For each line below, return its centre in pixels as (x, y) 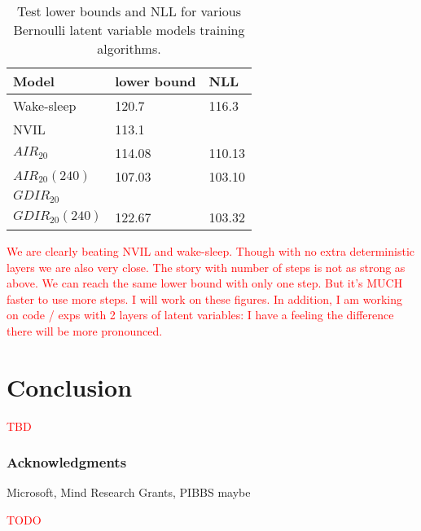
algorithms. (129, 48)
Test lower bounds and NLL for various (129, 11)
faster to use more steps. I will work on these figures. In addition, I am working (204, 298)
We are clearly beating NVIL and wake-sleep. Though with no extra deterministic (210, 250)
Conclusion (70, 386)
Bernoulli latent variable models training (129, 30)
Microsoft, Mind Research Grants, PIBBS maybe (129, 492)
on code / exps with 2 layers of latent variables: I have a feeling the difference (200, 315)
